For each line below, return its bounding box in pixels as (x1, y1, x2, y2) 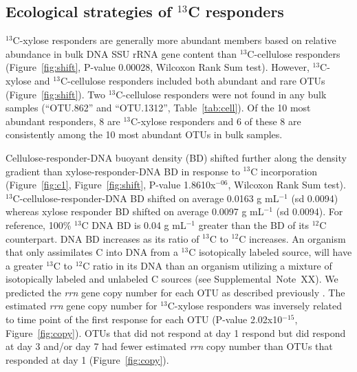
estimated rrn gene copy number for (6, 298, 158, 313)
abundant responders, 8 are (6, 113, 120, 128)
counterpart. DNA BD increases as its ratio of (6, 231, 199, 245)
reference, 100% (6, 217, 72, 232)
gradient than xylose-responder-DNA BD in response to (6, 164, 240, 178)
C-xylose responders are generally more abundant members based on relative (12, 33, 336, 47)
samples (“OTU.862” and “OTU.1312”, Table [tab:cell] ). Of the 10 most (6, 100, 311, 115)
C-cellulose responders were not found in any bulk (116, 87, 327, 101)
